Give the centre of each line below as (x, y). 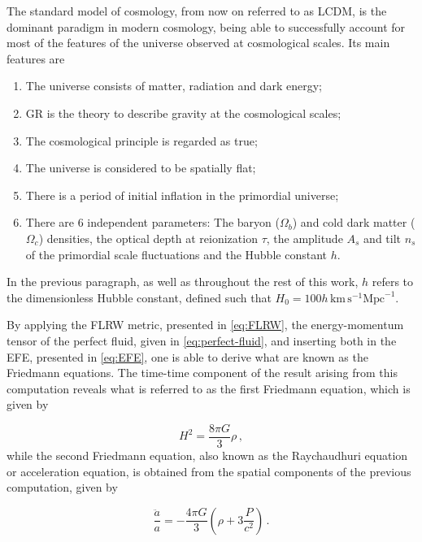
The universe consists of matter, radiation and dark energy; (174, 86)
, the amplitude (305, 238)
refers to (393, 282)
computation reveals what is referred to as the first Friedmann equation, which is (209, 388)
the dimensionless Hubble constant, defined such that (139, 297)
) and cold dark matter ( (354, 222)
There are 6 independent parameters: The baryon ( (152, 222)
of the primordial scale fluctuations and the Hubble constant (176, 254)
